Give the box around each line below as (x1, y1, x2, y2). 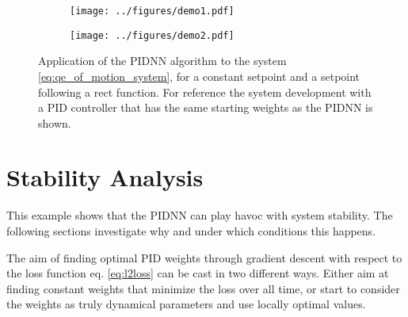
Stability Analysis (6, 161, 204, 193)
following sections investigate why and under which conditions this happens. (6, 223, 376, 239)
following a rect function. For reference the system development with (38, 83, 372, 100)
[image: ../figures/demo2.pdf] (70, 29, 235, 41)
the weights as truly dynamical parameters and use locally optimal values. (6, 296, 366, 312)
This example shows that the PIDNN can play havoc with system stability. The (6, 207, 393, 223)
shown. (38, 114, 71, 131)
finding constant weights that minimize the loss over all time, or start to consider (6, 280, 400, 296)
